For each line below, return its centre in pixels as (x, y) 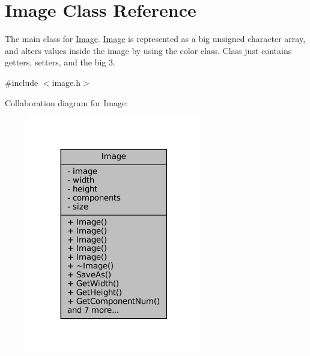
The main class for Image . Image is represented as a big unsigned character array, (155, 39)
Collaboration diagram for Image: (67, 102)
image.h (66, 82)
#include (22, 82)
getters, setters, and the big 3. (60, 62)
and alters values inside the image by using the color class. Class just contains (148, 50)
